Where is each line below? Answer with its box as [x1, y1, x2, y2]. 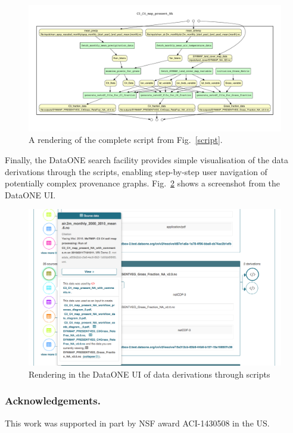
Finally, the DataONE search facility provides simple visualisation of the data [5, 154, 288, 166]
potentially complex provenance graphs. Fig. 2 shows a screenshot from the [5, 177, 280, 189]
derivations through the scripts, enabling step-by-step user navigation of [5, 165, 267, 177]
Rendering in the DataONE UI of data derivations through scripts [29, 367, 270, 380]
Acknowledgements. [5, 393, 101, 408]
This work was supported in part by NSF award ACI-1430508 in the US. [5, 416, 270, 429]
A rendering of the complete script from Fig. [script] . [29, 133, 223, 146]
